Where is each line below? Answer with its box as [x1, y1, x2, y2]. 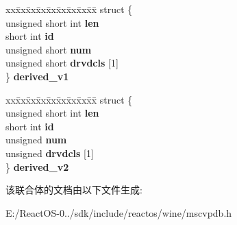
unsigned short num [5, 42, 92, 56]
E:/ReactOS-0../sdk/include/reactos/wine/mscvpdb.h [5, 205, 232, 220]
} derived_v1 [5, 69, 69, 83]
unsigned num [5, 132, 67, 147]
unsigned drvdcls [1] [5, 145, 94, 160]
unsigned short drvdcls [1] [5, 56, 118, 70]
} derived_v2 [5, 159, 69, 174]
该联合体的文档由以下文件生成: [5, 182, 142, 197]
